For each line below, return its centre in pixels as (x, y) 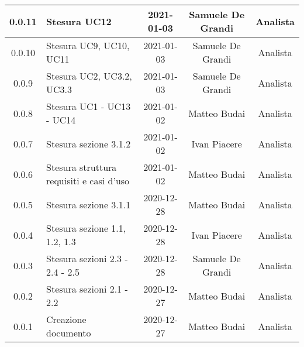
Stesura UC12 (79, 21)
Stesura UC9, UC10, (88, 45)
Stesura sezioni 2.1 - (87, 289)
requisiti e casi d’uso (88, 181)
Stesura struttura (82, 167)
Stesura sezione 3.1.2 (89, 143)
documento (69, 333)
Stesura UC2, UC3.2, (89, 76)
